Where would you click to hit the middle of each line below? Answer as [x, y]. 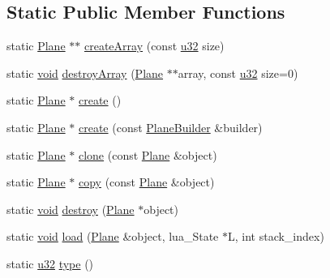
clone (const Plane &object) [148, 154]
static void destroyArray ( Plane [85, 73]
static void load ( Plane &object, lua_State [113, 236]
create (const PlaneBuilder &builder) [170, 127]
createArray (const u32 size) [154, 46]
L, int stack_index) [276, 236]
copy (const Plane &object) [146, 182]
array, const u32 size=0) [238, 73]
